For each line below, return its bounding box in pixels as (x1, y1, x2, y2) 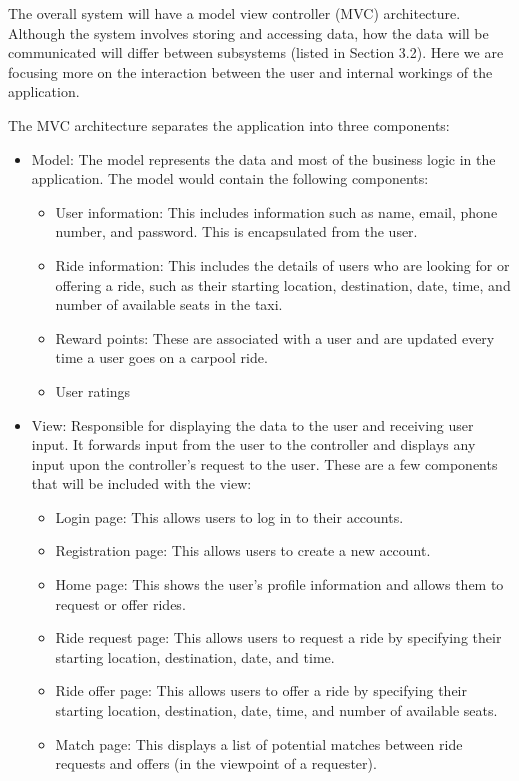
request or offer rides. (55, 593, 186, 614)
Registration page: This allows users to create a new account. (55, 540, 431, 561)
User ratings (55, 380, 131, 401)
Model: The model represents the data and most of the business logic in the (31, 148, 496, 169)
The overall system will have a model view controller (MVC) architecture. (8, 3, 461, 23)
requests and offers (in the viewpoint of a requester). (55, 753, 377, 774)
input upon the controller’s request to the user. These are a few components (31, 453, 498, 474)
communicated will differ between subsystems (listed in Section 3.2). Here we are (8, 42, 504, 63)
